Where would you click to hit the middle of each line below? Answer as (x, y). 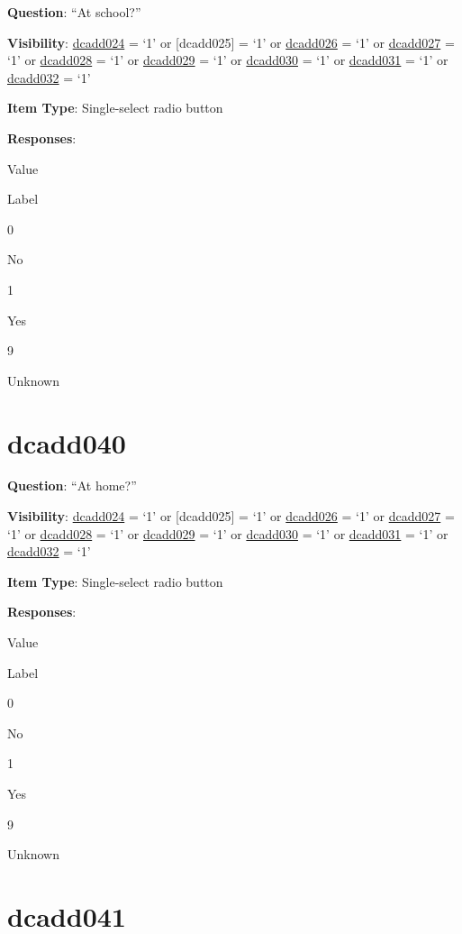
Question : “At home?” (72, 485)
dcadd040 (67, 442)
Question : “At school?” (74, 12)
